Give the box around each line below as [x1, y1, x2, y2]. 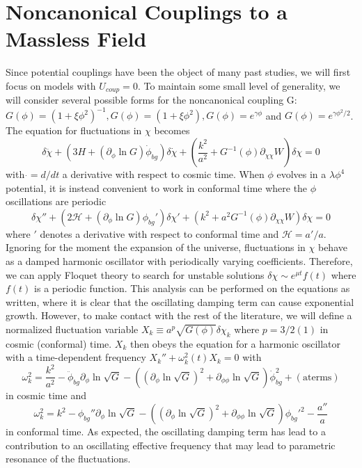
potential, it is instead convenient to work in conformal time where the [6, 180, 308, 195]
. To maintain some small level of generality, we [137, 78, 340, 92]
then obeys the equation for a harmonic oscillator [129, 336, 341, 350]
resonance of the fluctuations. [6, 451, 131, 466]
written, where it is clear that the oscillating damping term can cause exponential [6, 294, 354, 309]
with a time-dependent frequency [6, 350, 146, 364]
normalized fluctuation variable [6, 321, 139, 336]
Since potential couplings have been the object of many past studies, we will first [6, 65, 351, 79]
